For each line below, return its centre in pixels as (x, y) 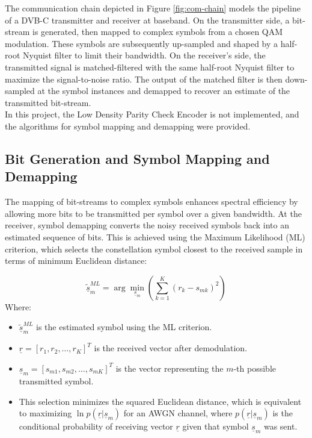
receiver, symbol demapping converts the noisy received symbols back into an (147, 225)
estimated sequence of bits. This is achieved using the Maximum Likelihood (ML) (155, 236)
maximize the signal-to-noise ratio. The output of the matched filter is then (144, 79)
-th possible (255, 368)
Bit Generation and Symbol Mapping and (137, 158)
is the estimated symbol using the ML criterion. (124, 327)
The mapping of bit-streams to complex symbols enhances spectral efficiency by (151, 202)
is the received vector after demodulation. (171, 348)
